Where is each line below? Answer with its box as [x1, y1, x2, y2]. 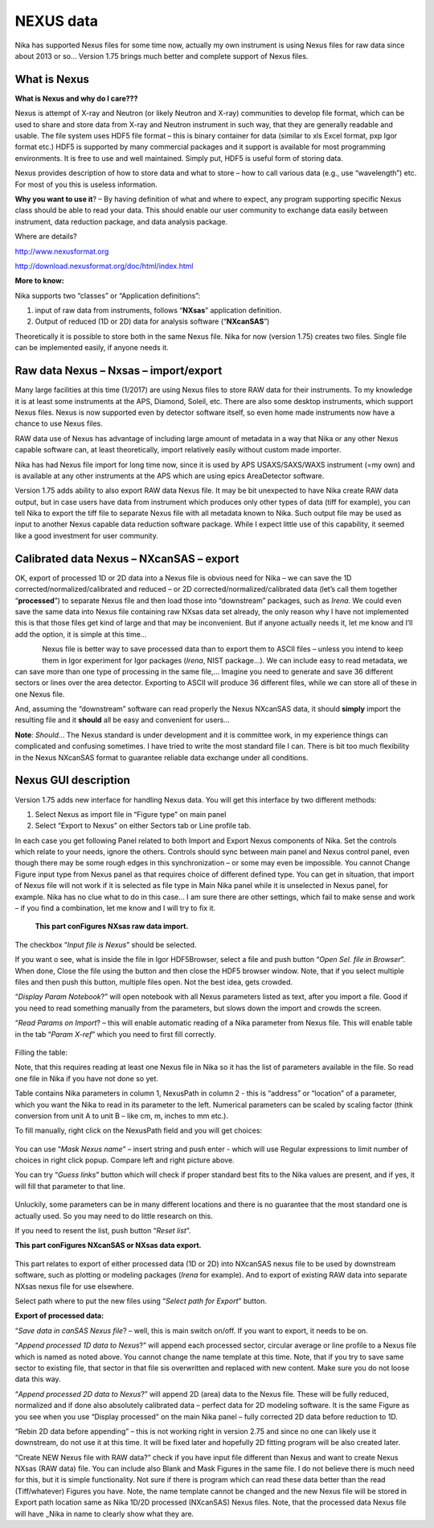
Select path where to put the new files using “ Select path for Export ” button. [14, 1296, 268, 1306]
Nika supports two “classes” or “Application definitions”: [14, 291, 201, 300]
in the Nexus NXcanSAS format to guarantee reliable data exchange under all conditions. [14, 753, 309, 762]
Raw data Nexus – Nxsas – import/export [14, 364, 223, 378]
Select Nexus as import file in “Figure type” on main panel [35, 809, 227, 819]
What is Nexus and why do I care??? [14, 93, 138, 103]
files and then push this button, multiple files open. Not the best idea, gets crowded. [14, 977, 293, 986]
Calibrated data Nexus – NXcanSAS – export [14, 551, 240, 565]
